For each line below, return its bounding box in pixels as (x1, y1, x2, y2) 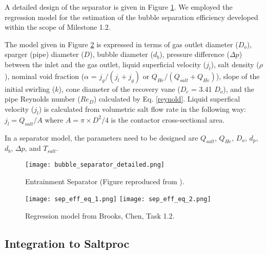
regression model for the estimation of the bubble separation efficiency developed (5, 11, 258, 22)
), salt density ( (211, 58, 259, 69)
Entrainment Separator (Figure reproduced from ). (25, 175, 184, 186)
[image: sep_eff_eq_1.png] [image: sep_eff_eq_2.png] (25, 196, 211, 203)
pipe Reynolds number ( (5, 93, 80, 104)
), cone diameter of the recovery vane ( (58, 83, 180, 94)
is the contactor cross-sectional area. (111, 114, 225, 125)
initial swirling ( (5, 83, 55, 94)
